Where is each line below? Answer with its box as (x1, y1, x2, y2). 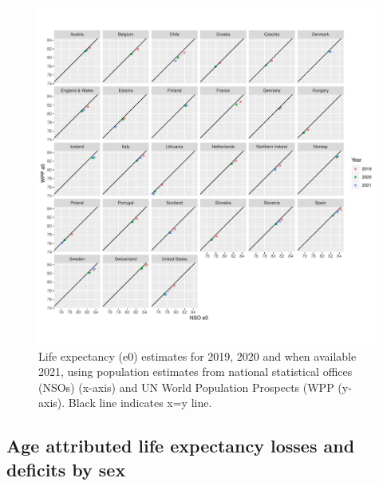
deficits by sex (6, 456, 126, 481)
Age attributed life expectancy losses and (6, 433, 355, 458)
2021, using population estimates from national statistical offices (38, 363, 353, 380)
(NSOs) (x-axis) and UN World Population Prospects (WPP (38, 378, 334, 395)
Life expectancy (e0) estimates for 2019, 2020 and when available (38, 347, 357, 364)
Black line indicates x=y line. (68, 394, 212, 411)
